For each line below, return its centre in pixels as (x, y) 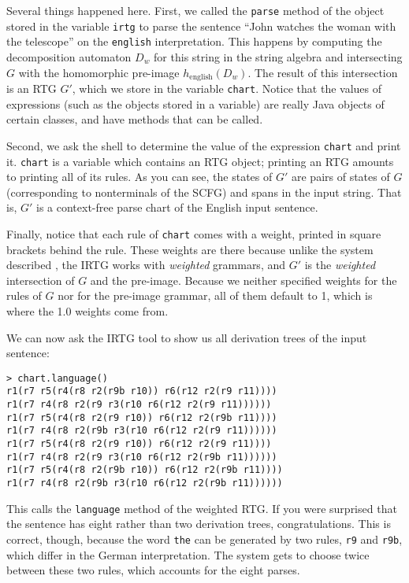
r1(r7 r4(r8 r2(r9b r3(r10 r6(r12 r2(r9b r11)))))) (145, 483)
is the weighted (340, 265)
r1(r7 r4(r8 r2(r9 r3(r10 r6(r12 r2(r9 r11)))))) (139, 405)
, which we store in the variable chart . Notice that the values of (227, 89)
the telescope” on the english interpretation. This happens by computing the (194, 41)
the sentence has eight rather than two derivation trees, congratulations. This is (199, 524)
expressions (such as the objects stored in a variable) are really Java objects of (195, 103)
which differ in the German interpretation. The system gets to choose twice (188, 554)
